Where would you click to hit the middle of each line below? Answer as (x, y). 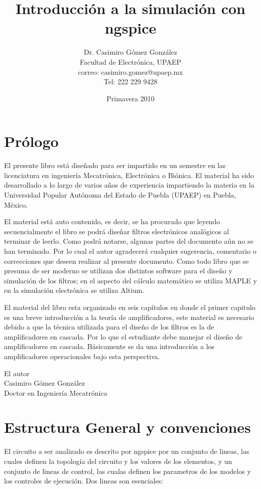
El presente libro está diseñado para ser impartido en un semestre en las (115, 165)
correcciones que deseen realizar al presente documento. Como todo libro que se (126, 261)
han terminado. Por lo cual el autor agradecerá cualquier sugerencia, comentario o (130, 251)
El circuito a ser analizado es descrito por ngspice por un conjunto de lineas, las (127, 451)
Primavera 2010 (130, 98)
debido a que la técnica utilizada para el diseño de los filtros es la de (109, 327)
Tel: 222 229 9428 (130, 81)
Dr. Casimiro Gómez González (130, 52)
